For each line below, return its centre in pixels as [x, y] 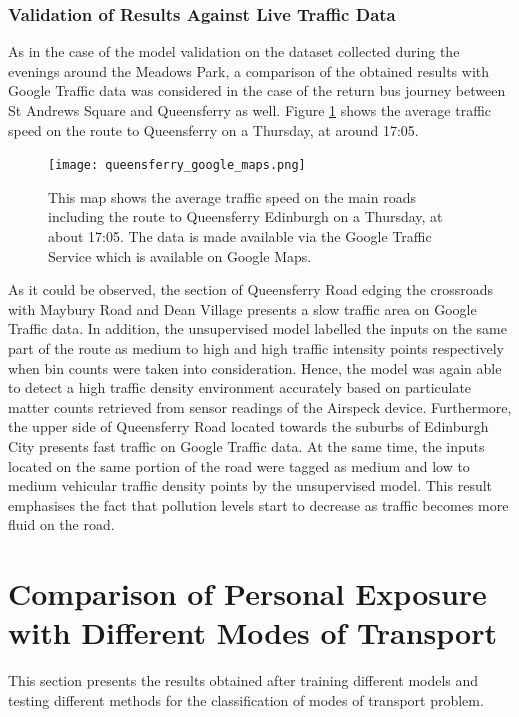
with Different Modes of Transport [252, 632]
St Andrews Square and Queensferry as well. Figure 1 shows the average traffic [250, 110]
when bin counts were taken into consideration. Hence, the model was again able [255, 367]
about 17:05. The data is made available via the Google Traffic [240, 236]
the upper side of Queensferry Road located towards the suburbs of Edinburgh [248, 426]
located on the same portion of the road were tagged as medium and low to [239, 465]
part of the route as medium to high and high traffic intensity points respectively [256, 348]
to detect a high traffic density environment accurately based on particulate [240, 387]
